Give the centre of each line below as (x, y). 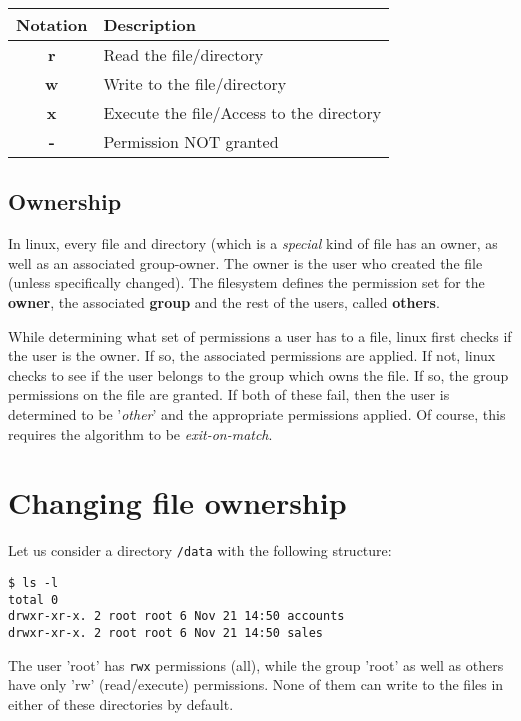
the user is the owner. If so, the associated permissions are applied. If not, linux (252, 355)
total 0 (33, 599)
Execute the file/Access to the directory (242, 112)
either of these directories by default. (121, 703)
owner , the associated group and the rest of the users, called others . (224, 301)
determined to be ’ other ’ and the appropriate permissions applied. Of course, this (257, 413)
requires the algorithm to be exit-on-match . (140, 433)
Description (149, 24)
